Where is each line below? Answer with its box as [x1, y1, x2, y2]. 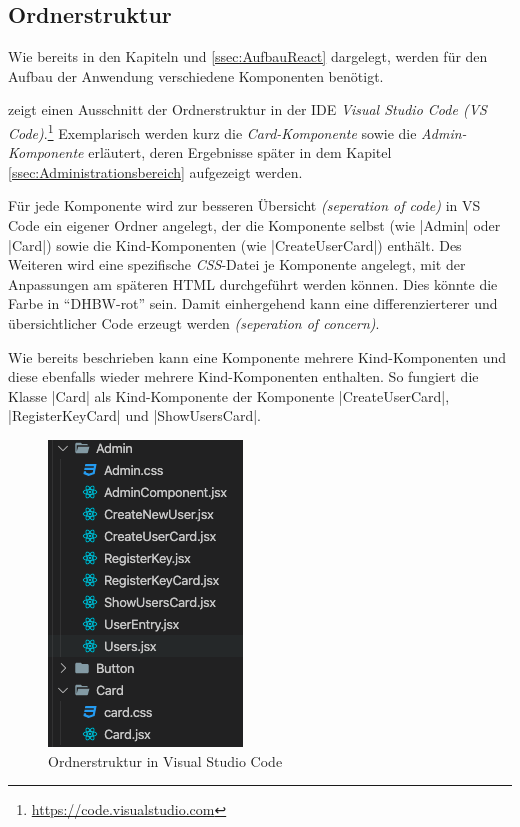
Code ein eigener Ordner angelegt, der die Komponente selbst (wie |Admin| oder [8, 215, 501, 236]
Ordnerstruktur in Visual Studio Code [48, 750, 283, 771]
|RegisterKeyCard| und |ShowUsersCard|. [8, 405, 261, 426]
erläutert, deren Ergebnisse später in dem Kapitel [88, 142, 392, 163]
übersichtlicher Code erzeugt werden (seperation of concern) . [8, 312, 380, 333]
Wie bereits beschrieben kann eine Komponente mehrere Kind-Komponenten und [8, 346, 507, 367]
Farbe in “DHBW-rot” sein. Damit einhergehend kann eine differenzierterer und [8, 293, 498, 314]
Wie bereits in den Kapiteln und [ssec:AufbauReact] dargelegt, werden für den [8, 46, 488, 67]
